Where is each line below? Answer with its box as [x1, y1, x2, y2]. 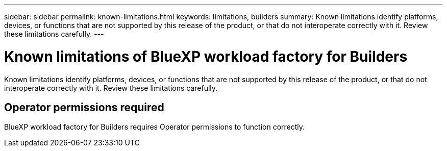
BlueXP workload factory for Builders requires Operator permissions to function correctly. [4, 122, 305, 132]
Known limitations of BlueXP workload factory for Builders [4, 47, 408, 65]
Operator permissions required [4, 100, 164, 114]
